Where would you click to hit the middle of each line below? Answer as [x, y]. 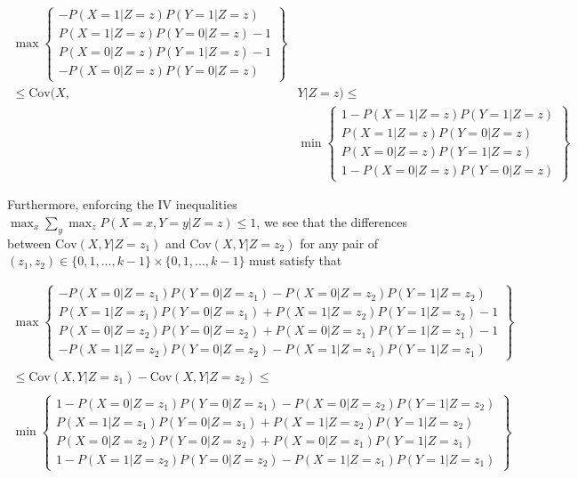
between [29, 243]
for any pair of [339, 243]
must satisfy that [296, 260]
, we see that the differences [332, 221]
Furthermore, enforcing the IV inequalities [122, 204]
